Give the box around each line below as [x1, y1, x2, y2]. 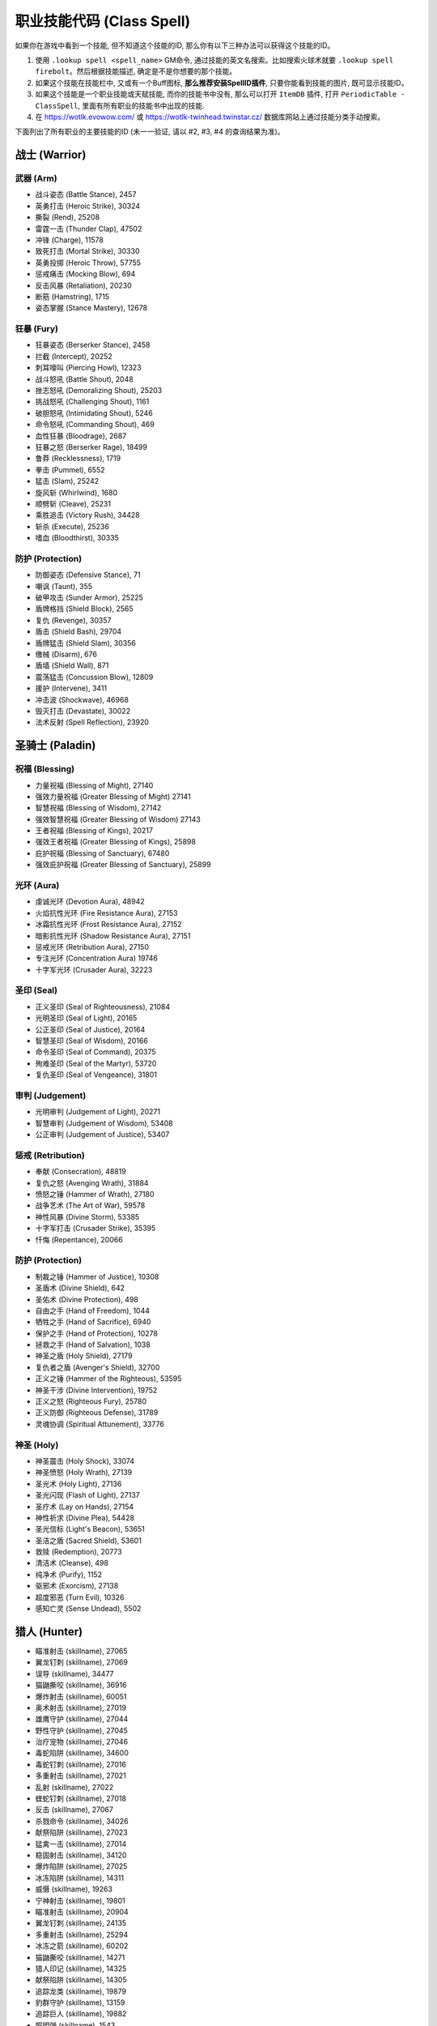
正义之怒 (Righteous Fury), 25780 [35, 1396, 147, 1406]
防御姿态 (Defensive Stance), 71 [35, 570, 141, 579]
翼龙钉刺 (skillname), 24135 [35, 1918, 127, 1928]
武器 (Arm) [15, 173, 57, 184]
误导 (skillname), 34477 [35, 1669, 114, 1678]
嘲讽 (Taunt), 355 [35, 581, 93, 591]
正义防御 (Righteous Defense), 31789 [35, 1408, 159, 1417]
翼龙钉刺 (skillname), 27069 [35, 1657, 129, 1667]
